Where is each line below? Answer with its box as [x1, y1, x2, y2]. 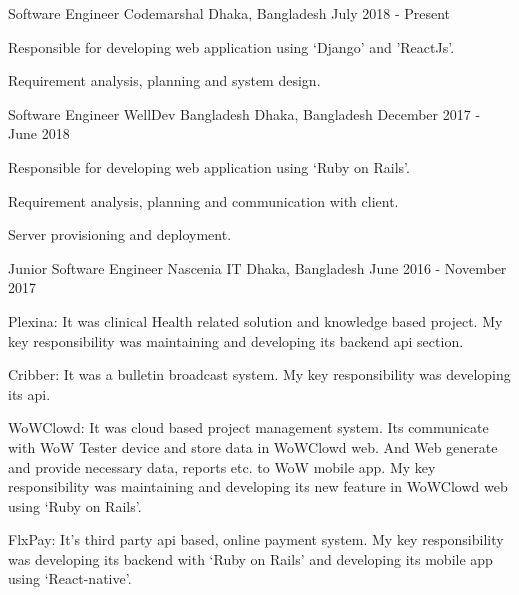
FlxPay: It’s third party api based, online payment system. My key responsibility [8, 529, 504, 550]
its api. [8, 383, 51, 404]
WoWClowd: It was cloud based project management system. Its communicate [8, 417, 489, 438]
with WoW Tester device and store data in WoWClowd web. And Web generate [8, 436, 498, 457]
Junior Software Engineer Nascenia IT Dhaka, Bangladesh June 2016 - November [8, 257, 507, 278]
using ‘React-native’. [8, 568, 132, 589]
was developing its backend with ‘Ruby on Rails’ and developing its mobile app [8, 548, 493, 569]
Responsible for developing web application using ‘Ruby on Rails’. [8, 156, 410, 177]
